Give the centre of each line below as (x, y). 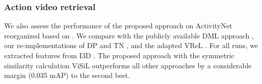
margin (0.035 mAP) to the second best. (67, 75)
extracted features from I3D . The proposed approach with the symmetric (119, 55)
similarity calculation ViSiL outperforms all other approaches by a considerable (128, 65)
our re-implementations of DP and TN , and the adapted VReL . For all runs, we (131, 45)
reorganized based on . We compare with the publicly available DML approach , (129, 35)
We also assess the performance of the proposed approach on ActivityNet (118, 26)
